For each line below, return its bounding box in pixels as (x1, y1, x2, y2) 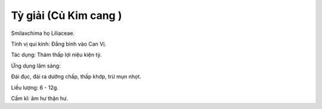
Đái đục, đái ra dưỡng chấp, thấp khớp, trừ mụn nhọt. (11, 73, 141, 80)
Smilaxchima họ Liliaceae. (11, 30, 75, 37)
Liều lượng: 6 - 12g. (11, 84, 59, 91)
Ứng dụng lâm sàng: (11, 62, 61, 69)
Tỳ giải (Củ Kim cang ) (11, 9, 122, 22)
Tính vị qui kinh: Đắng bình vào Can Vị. (11, 40, 107, 47)
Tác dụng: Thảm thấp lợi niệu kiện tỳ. (11, 51, 102, 59)
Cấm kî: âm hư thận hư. (11, 95, 69, 102)
